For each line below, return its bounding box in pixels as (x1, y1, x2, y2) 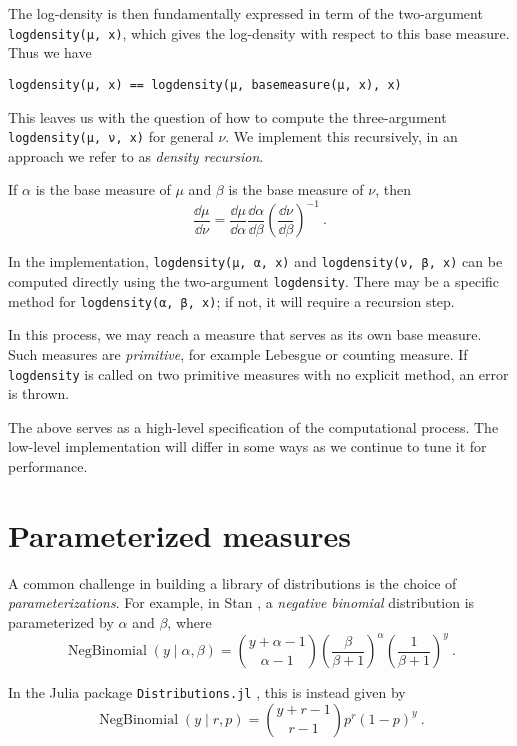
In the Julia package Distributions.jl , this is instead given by (8, 682, 406, 703)
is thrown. (8, 383, 70, 404)
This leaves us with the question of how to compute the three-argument (8, 106, 447, 127)
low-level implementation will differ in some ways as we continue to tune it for (8, 436, 487, 457)
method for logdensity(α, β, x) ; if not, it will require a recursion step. (8, 290, 455, 311)
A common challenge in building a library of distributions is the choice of (8, 572, 457, 593)
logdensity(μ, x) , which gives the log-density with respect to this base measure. (8, 22, 510, 43)
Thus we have (8, 42, 92, 63)
